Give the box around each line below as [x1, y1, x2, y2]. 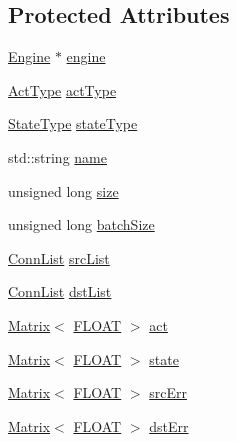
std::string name [8, 146, 107, 167]
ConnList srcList [8, 247, 110, 268]
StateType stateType [8, 113, 138, 134]
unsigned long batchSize [8, 214, 155, 235]
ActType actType [8, 79, 117, 100]
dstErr [149, 415, 189, 436]
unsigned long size [8, 180, 119, 201]
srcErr [149, 382, 187, 403]
